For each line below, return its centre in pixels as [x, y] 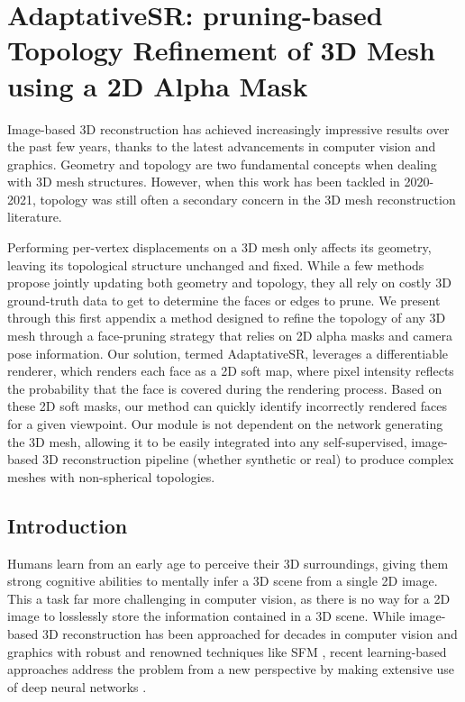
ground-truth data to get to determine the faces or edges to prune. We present [224, 300]
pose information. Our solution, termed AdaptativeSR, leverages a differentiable [228, 353]
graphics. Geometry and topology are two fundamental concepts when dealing [222, 164]
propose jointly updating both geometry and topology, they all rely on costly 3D [229, 283]
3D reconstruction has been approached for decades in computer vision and [250, 633]
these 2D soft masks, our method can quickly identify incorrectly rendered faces [228, 406]
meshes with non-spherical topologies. [111, 476]
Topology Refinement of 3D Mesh [221, 50]
